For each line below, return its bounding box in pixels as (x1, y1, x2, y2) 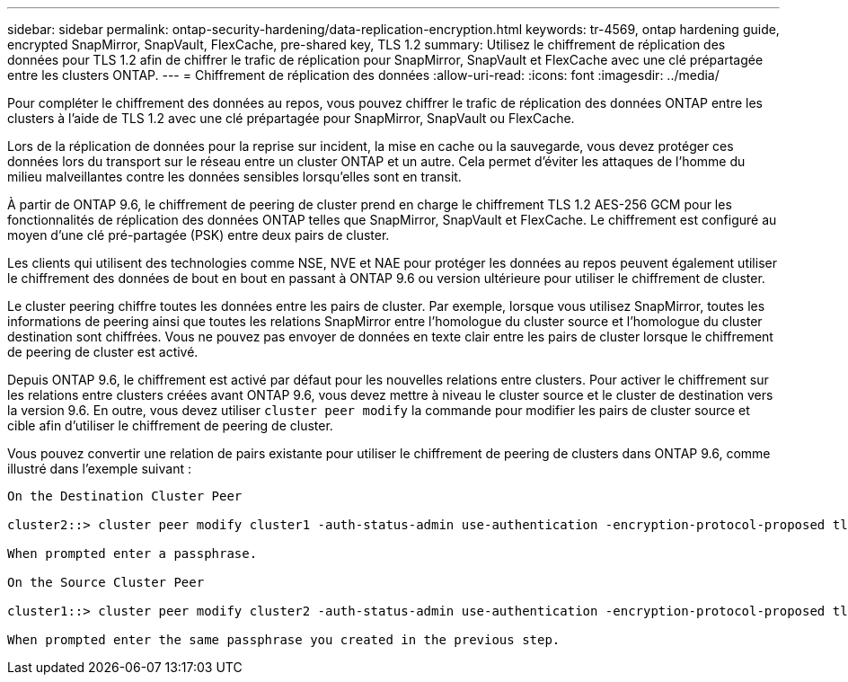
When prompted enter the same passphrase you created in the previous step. (7, 633, 561, 647)
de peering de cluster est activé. (7, 344, 199, 359)
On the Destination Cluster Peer (7, 489, 243, 503)
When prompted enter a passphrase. (7, 546, 258, 561)
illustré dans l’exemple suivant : (7, 461, 191, 476)
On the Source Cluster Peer (7, 575, 205, 589)
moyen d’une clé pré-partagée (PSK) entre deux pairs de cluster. (7, 227, 390, 243)
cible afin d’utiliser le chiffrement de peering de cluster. (7, 418, 333, 433)
